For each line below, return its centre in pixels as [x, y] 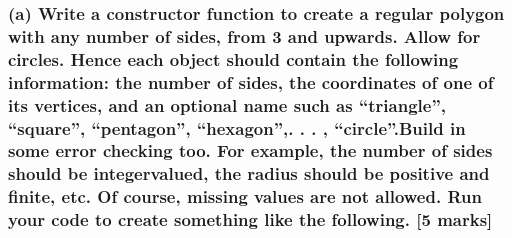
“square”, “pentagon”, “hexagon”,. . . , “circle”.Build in [237, 127]
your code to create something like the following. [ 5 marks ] [250, 219]
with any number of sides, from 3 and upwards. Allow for [244, 35]
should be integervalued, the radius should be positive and [249, 173]
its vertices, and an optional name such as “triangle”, [227, 104]
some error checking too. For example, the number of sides [250, 150]
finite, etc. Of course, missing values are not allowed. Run [245, 196]
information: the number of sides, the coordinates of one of [251, 81]
